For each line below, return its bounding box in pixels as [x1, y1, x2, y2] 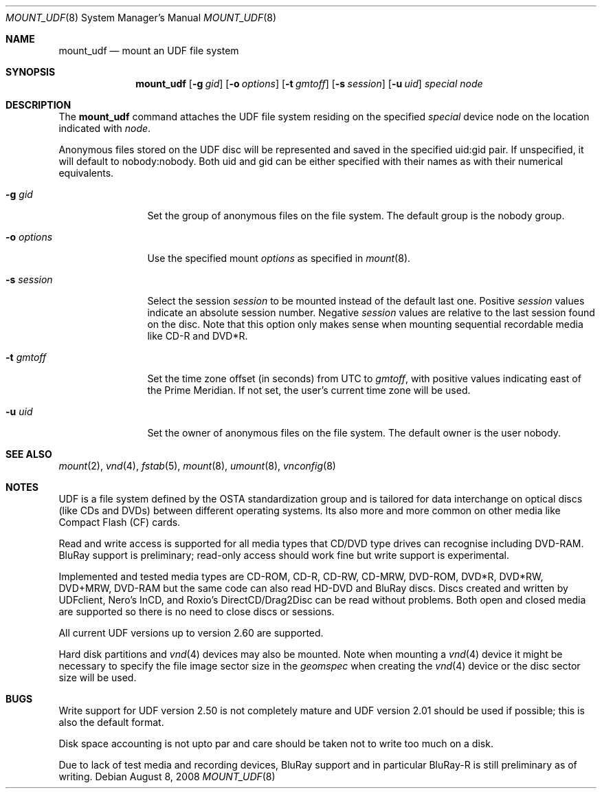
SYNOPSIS [5, 66, 56, 78]
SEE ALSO [5, 448, 52, 460]
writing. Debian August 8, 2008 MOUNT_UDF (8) [58, 771, 276, 782]
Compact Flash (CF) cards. [58, 516, 181, 528]
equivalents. [58, 167, 114, 179]
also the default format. [58, 716, 164, 728]
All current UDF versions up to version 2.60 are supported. [58, 627, 324, 639]
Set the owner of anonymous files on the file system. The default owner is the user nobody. [147, 427, 561, 439]
